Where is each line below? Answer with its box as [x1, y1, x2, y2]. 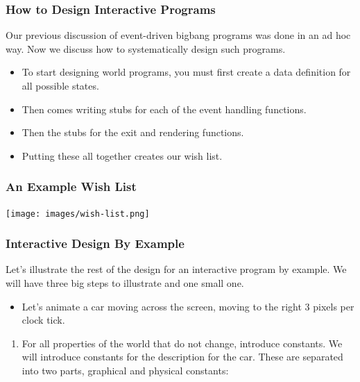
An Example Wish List [6, 178, 137, 195]
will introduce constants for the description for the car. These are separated [22, 349, 343, 364]
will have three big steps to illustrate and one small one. [6, 276, 244, 290]
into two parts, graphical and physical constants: [22, 363, 229, 378]
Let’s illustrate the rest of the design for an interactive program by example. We [6, 262, 347, 276]
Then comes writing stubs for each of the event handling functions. [22, 101, 307, 116]
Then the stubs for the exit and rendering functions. [22, 125, 244, 140]
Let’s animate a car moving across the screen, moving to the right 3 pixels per [22, 299, 354, 313]
